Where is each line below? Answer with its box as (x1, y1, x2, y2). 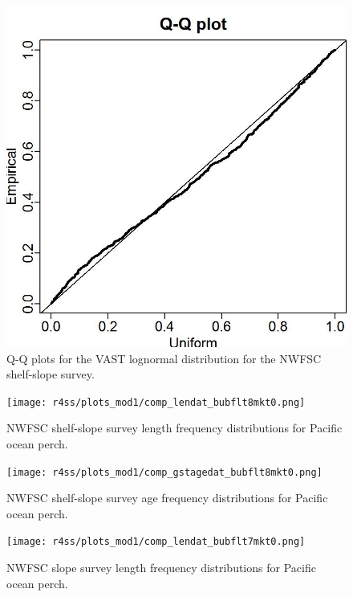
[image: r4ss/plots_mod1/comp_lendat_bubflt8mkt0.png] (6, 396, 306, 408)
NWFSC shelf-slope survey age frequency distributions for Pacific (6, 489, 328, 506)
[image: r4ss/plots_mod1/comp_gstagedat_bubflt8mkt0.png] (6, 466, 323, 478)
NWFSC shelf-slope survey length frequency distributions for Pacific (6, 419, 343, 436)
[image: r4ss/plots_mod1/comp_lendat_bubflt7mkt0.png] (6, 536, 306, 548)
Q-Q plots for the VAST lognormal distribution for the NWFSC (6, 350, 322, 366)
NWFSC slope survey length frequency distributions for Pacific (6, 559, 316, 576)
